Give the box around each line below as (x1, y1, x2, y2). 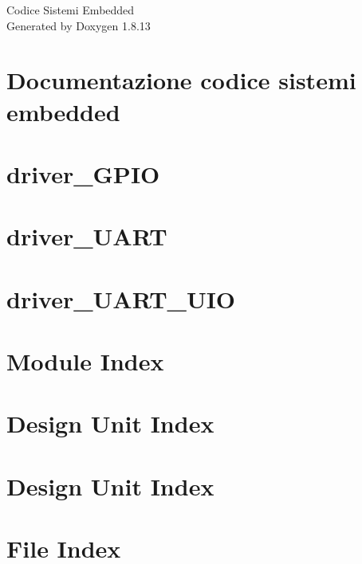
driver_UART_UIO (6, 282, 236, 315)
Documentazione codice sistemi (6, 64, 356, 96)
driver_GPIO (6, 157, 160, 190)
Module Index (6, 345, 164, 378)
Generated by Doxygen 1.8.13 (6, 17, 151, 33)
